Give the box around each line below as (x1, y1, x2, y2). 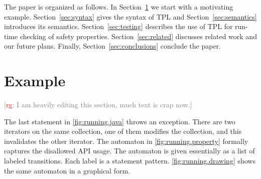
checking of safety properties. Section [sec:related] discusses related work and (20, 31, 257, 41)
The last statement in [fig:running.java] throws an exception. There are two (4, 116, 235, 126)
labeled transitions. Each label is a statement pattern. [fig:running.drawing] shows (4, 155, 255, 166)
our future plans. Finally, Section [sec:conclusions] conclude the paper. (4, 41, 221, 51)
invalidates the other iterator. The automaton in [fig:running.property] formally (4, 135, 248, 146)
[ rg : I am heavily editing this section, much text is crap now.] (4, 99, 192, 110)
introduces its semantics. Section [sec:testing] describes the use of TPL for (4, 21, 233, 32)
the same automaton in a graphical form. (4, 165, 130, 175)
